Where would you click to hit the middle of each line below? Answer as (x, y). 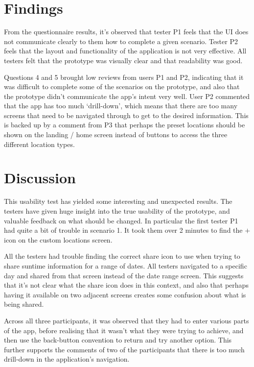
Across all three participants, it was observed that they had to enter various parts (127, 320)
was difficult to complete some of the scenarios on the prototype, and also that (122, 86)
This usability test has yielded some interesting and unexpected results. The (118, 201)
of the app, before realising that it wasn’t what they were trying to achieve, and (124, 330)
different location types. (39, 144)
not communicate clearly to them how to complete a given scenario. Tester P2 (121, 41)
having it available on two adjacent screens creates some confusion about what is (125, 294)
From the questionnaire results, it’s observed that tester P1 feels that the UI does (126, 32)
